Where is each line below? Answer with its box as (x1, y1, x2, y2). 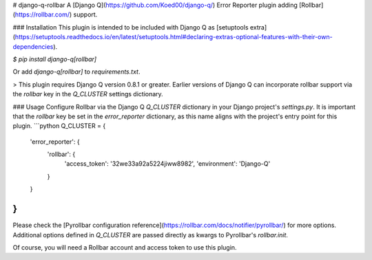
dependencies (12, 42, 54, 51)
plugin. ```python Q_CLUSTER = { (12, 122, 106, 130)
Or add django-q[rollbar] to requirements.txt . (12, 67, 141, 76)
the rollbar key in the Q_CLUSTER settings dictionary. (12, 90, 163, 98)
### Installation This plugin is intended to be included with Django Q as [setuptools (12, 23, 249, 31)
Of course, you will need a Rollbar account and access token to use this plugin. (12, 243, 237, 251)
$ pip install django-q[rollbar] (12, 55, 96, 63)
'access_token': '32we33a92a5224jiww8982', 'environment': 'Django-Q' (64, 160, 271, 168)
